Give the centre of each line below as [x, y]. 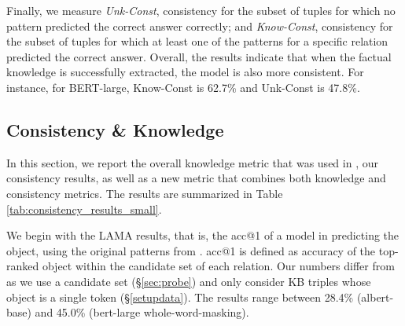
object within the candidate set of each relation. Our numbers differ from [218, 266]
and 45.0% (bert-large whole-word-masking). [142, 312]
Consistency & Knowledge [115, 129]
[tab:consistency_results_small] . [84, 209]
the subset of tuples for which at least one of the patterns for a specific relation [197, 41]
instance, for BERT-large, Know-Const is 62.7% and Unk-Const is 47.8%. [183, 87]
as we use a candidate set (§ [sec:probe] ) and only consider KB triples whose [189, 281]
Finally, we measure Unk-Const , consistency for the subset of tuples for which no [201, 10]
